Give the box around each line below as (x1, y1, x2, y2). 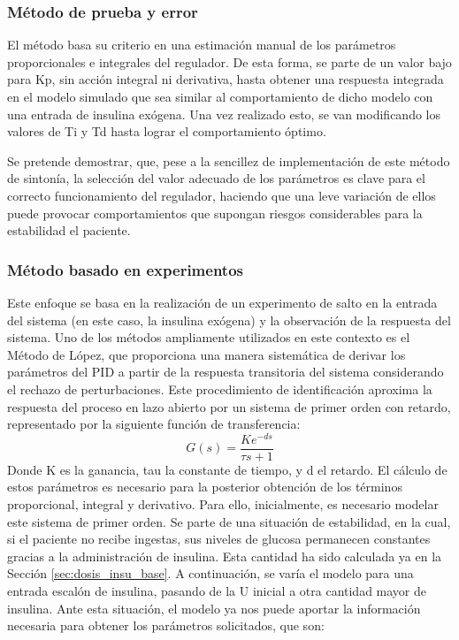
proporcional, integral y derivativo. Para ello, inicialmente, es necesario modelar (7, 495, 439, 514)
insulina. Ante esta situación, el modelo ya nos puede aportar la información (7, 598, 421, 617)
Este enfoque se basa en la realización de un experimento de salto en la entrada (7, 293, 438, 311)
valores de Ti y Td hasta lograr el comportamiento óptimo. (7, 122, 326, 141)
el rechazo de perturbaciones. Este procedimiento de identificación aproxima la (7, 379, 432, 398)
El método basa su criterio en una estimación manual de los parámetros (7, 35, 396, 54)
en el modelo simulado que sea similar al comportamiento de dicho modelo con (7, 88, 433, 105)
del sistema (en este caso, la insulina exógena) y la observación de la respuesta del (7, 310, 451, 329)
